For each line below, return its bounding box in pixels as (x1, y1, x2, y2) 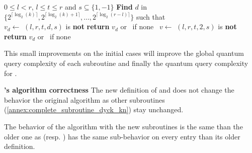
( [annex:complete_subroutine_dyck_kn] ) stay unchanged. (4, 104, 184, 115)
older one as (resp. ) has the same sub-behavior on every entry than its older (4, 131, 240, 141)
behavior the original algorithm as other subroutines (4, 94, 165, 105)
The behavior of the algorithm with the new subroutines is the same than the (4, 121, 243, 131)
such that (136, 11, 165, 22)
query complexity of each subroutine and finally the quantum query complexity (4, 57, 248, 68)
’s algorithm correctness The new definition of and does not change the (4, 85, 234, 95)
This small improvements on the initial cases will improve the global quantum (4, 48, 244, 58)
